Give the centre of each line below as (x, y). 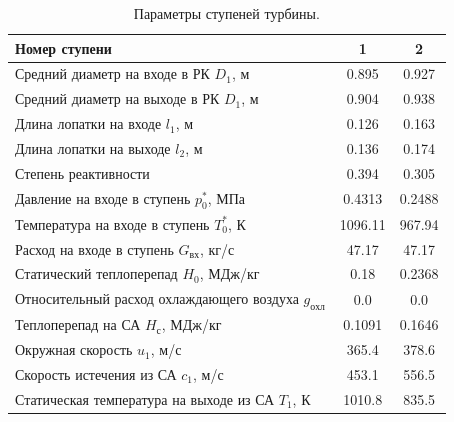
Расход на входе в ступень (94, 248)
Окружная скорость (74, 349)
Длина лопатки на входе (88, 123)
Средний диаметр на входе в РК (112, 73)
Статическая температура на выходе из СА (145, 398)
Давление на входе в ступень (103, 197)
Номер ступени (63, 47)
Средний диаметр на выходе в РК (117, 98)
